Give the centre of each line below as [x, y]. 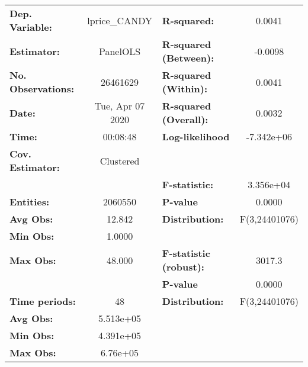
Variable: [31, 27]
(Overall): [185, 119]
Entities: [30, 202]
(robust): [183, 267]
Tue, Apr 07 [120, 106]
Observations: [42, 88]
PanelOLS [120, 51]
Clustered [120, 160]
